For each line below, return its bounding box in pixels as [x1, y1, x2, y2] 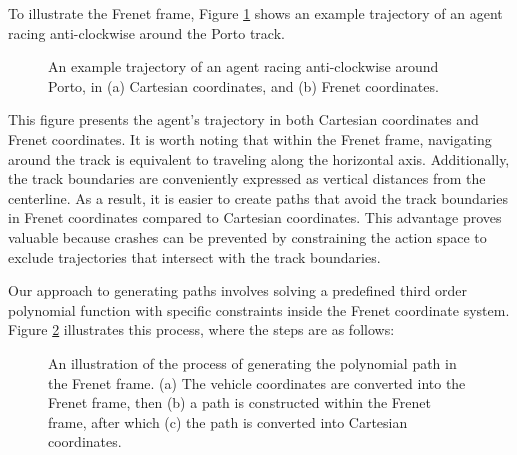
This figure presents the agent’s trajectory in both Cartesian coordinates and [8, 109, 479, 130]
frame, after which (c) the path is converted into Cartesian [48, 411, 408, 432]
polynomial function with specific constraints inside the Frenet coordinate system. [8, 299, 510, 320]
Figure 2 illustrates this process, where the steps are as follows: [8, 319, 395, 340]
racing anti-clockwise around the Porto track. [8, 22, 285, 43]
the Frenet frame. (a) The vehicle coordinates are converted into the [48, 372, 466, 393]
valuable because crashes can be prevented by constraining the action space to [8, 226, 487, 247]
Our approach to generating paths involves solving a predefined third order [8, 280, 468, 301]
